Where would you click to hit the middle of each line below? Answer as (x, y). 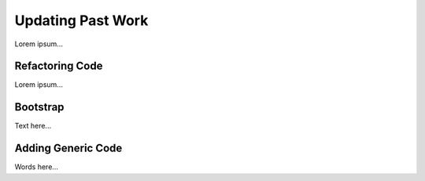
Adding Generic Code (68, 148)
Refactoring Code (59, 66)
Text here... (33, 126)
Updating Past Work (81, 20)
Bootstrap (39, 107)
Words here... (37, 167)
